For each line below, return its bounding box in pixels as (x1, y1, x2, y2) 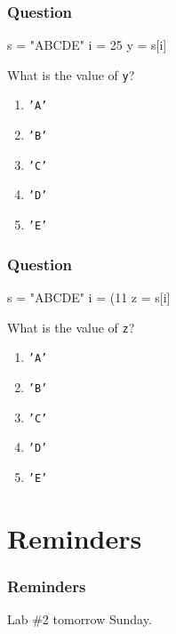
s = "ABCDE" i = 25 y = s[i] (7, 36, 167, 54)
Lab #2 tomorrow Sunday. (7, 610, 152, 629)
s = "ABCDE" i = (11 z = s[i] (7, 287, 171, 306)
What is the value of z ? (7, 317, 135, 336)
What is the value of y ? (7, 65, 135, 84)
